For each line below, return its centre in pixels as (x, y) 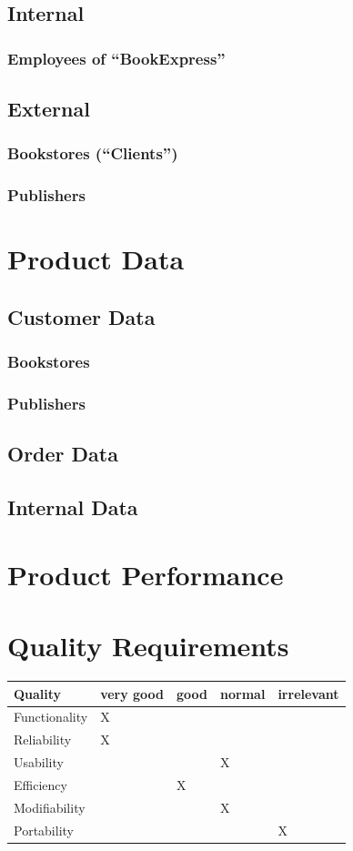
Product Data (96, 259)
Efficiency (40, 784)
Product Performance (146, 574)
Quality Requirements (148, 646)
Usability (39, 762)
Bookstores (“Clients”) (93, 153)
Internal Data (73, 507)
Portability (44, 830)
